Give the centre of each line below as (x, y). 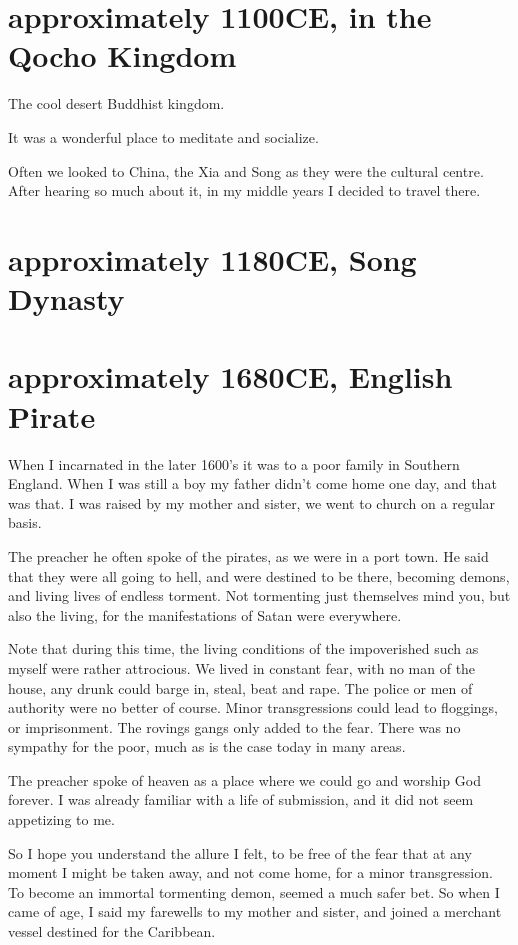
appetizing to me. (61, 819)
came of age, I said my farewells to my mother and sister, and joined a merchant (255, 911)
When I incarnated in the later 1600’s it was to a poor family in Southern (234, 463)
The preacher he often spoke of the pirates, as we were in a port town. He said (248, 555)
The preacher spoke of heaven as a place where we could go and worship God (244, 779)
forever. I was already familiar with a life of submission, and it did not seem (241, 799)
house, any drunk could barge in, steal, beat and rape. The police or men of (240, 687)
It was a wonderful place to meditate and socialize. (163, 136)
